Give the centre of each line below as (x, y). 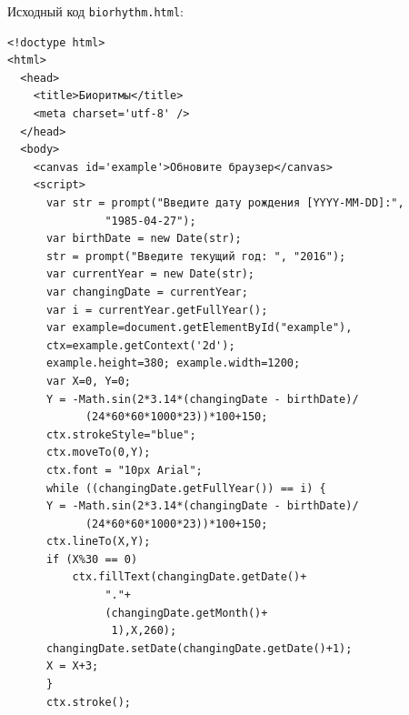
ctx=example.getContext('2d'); (140, 345)
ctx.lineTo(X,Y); (98, 542)
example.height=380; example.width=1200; (173, 363)
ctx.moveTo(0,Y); (98, 453)
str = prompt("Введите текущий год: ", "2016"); (196, 256)
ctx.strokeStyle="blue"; (121, 434)
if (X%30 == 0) (92, 559)
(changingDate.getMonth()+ (186, 613)
